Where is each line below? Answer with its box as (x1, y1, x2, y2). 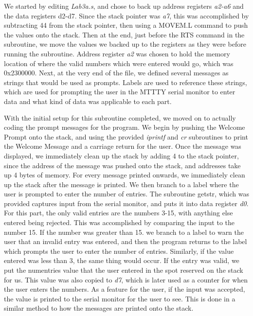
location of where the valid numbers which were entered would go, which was (4, 58, 234, 68)
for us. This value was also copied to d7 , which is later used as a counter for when (4, 274, 248, 284)
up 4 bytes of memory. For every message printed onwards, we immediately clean (4, 170, 245, 180)
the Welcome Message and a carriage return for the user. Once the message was (4, 141, 241, 151)
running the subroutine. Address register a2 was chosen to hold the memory (4, 48, 230, 58)
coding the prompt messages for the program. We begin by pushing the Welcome (4, 122, 245, 132)
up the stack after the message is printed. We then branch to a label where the (4, 179, 239, 189)
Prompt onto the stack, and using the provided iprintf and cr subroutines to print (4, 131, 248, 141)
